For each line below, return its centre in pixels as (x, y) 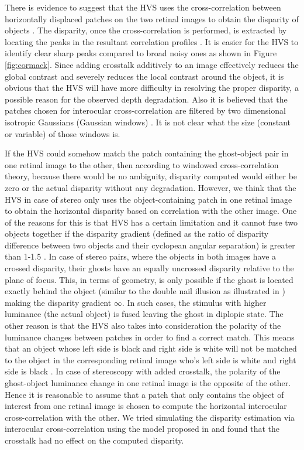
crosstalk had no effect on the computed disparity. (94, 440)
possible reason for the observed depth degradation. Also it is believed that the (146, 99)
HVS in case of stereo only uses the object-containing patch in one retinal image (148, 199)
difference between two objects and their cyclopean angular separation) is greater (150, 245)
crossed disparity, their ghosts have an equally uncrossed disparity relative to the (149, 268)
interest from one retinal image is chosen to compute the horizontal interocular (146, 406)
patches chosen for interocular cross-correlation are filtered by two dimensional (145, 110)
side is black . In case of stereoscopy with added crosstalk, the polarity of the (143, 371)
